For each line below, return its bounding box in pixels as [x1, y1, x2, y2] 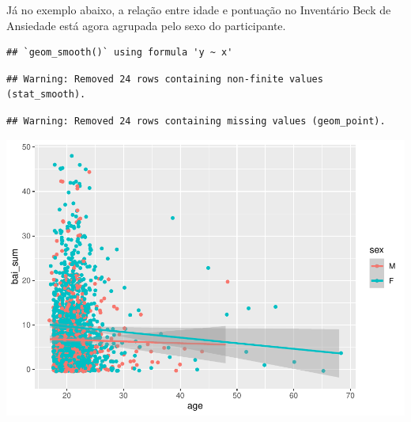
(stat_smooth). [6, 89, 86, 101]
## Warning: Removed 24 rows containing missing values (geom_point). [6, 115, 386, 127]
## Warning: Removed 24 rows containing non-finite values [6, 73, 323, 85]
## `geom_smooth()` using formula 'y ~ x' [6, 47, 233, 59]
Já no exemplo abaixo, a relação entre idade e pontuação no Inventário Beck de [6, 2, 391, 17]
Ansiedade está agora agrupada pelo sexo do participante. [6, 17, 286, 33]
